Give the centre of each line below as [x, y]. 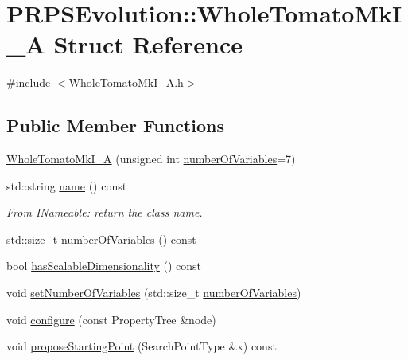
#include [29, 82]
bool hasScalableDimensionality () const [104, 266]
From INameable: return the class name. [105, 212]
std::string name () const [67, 185]
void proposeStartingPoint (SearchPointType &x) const [142, 346]
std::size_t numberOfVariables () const [101, 239]
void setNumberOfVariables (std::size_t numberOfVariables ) [154, 293]
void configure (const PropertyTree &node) [111, 319]
